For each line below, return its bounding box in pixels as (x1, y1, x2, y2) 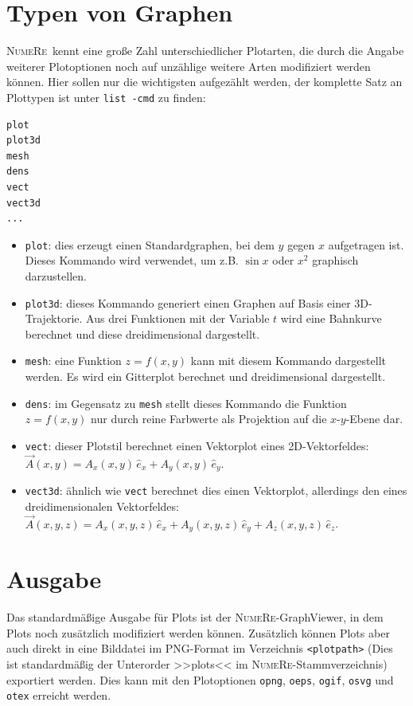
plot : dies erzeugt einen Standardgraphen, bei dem (25, 236, 275, 253)
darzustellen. (25, 267, 87, 284)
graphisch (312, 252, 359, 269)
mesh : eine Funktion (25, 352, 122, 369)
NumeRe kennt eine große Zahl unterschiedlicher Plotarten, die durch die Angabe (6, 42, 404, 59)
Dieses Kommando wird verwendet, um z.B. (25, 252, 239, 269)
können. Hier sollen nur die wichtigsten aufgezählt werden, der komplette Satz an (6, 73, 403, 90)
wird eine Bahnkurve (280, 310, 382, 327)
